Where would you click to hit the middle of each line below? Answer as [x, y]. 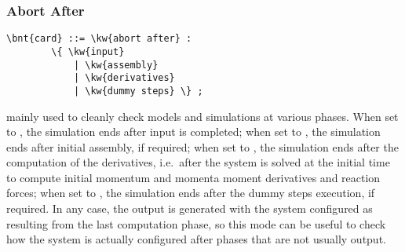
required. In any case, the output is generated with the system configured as [190, 208]
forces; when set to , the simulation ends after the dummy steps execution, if [191, 193]
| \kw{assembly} [116, 65]
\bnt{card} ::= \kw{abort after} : [99, 39]
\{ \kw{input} [88, 51]
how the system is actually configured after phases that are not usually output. [196, 239]
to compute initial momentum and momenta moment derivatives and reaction [193, 177]
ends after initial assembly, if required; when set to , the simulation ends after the [202, 146]
